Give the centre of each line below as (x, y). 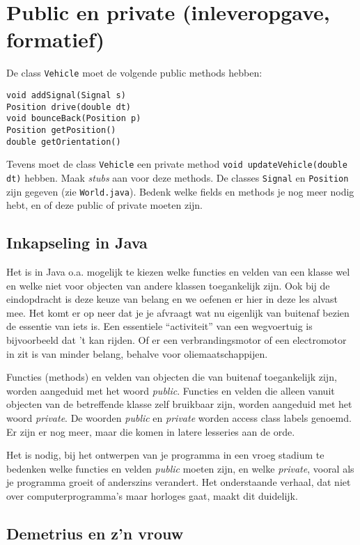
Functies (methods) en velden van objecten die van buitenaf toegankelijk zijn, (172, 377)
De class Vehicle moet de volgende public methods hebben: (134, 73)
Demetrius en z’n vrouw (95, 533)
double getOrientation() (64, 142)
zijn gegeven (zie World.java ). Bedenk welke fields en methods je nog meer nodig (180, 191)
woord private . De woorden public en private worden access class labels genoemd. (179, 417)
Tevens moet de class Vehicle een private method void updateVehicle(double (177, 164)
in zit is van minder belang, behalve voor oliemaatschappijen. (137, 353)
